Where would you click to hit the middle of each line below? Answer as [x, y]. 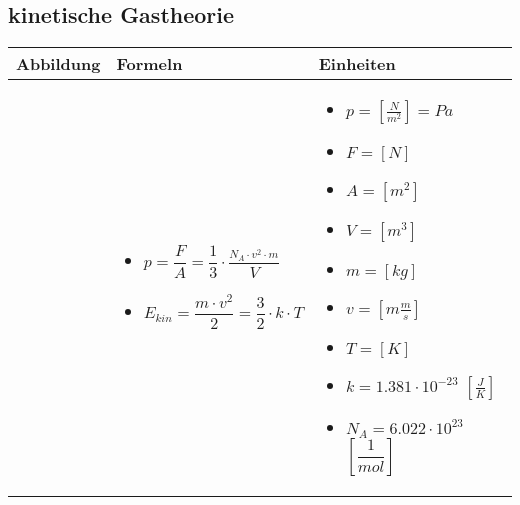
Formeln [149, 64]
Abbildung [58, 64]
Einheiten [357, 64]
